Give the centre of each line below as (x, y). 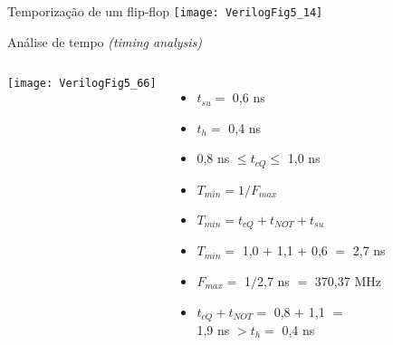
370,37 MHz (348, 280)
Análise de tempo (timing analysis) (105, 41)
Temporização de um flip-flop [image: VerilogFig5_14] (165, 11)
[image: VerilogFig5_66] (82, 84)
